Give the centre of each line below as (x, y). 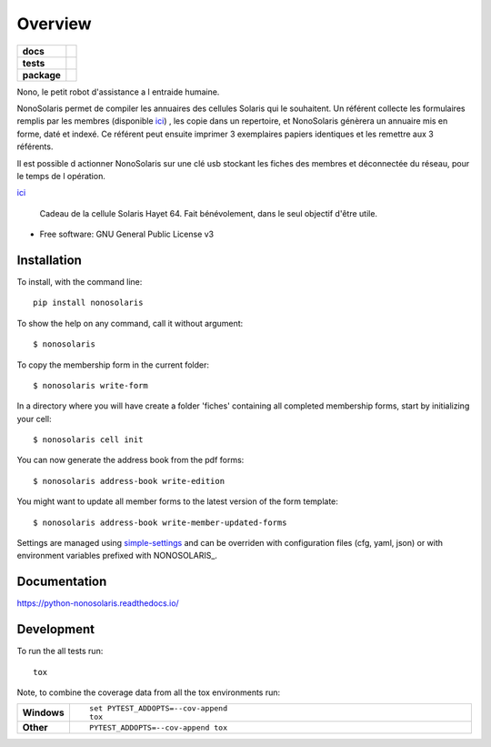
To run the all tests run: (60, 651)
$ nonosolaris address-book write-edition (129, 481)
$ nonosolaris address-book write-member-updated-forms (160, 522)
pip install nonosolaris (88, 303)
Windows (43, 712)
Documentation (62, 582)
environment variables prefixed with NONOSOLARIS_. (117, 556)
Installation (49, 260)
